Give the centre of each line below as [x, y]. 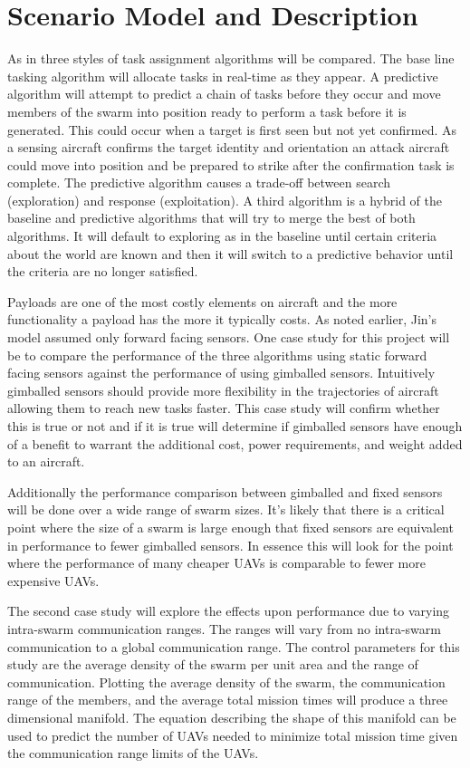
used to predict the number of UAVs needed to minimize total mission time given [233, 735]
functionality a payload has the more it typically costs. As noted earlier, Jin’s [222, 319]
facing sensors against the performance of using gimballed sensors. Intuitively [221, 373]
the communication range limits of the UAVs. [133, 753]
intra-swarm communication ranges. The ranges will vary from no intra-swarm [224, 628]
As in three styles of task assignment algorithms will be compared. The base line [231, 58]
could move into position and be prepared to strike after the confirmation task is [231, 164]
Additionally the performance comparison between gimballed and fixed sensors [225, 491]
